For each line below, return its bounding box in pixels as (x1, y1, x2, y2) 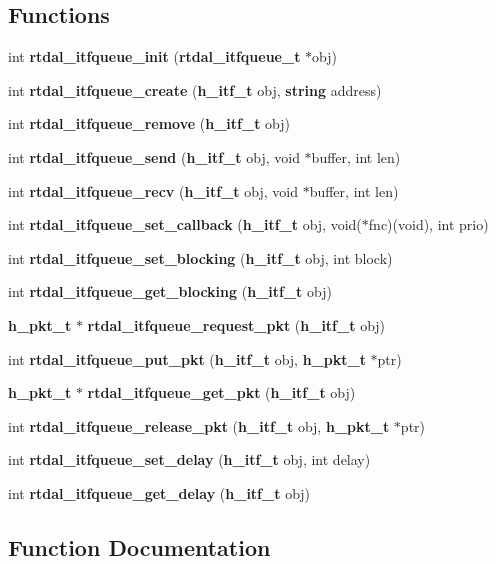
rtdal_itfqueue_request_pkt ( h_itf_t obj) (87, 314, 386, 335)
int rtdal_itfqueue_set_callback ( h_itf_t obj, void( (8, 214, 362, 235)
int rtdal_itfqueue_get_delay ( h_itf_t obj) (8, 482, 311, 503)
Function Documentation (8, 531, 271, 562)
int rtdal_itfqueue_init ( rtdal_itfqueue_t (8, 46, 301, 67)
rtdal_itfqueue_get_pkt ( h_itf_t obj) (87, 382, 356, 403)
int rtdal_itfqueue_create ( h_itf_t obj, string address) (8, 79, 382, 100)
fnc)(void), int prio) (368, 214, 489, 235)
